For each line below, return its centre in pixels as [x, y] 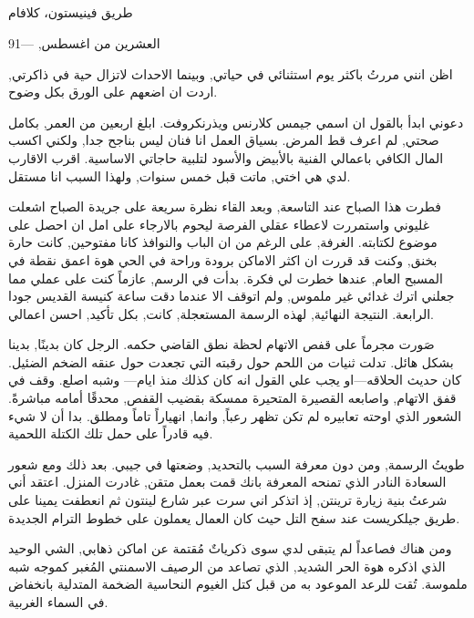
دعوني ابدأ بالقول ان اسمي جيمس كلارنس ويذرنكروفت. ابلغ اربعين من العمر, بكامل [236, 122]
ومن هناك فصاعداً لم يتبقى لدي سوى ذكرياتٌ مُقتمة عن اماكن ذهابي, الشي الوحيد [230, 548]
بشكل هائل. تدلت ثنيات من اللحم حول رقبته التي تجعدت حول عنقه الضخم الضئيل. [231, 361]
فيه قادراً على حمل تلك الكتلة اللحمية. [111, 433]
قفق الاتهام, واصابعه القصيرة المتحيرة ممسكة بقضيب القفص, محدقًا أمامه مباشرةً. [232, 398]
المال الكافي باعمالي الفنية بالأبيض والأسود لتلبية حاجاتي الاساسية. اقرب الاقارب [226, 157]
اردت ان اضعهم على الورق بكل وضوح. [113, 92]
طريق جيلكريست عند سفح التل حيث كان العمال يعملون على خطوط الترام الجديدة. [234, 517]
